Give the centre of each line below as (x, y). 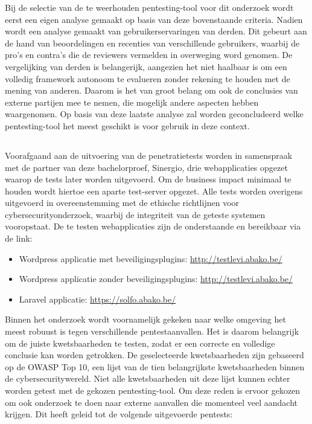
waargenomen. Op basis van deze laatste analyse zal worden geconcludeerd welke (154, 114)
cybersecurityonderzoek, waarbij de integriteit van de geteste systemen (135, 214)
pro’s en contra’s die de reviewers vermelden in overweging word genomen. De (149, 55)
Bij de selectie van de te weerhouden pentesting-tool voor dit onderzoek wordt (149, 7)
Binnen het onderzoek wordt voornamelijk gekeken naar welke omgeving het (145, 319)
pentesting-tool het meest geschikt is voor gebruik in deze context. (127, 125)
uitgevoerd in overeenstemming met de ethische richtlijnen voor (122, 203)
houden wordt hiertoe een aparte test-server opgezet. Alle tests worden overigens (154, 191)
